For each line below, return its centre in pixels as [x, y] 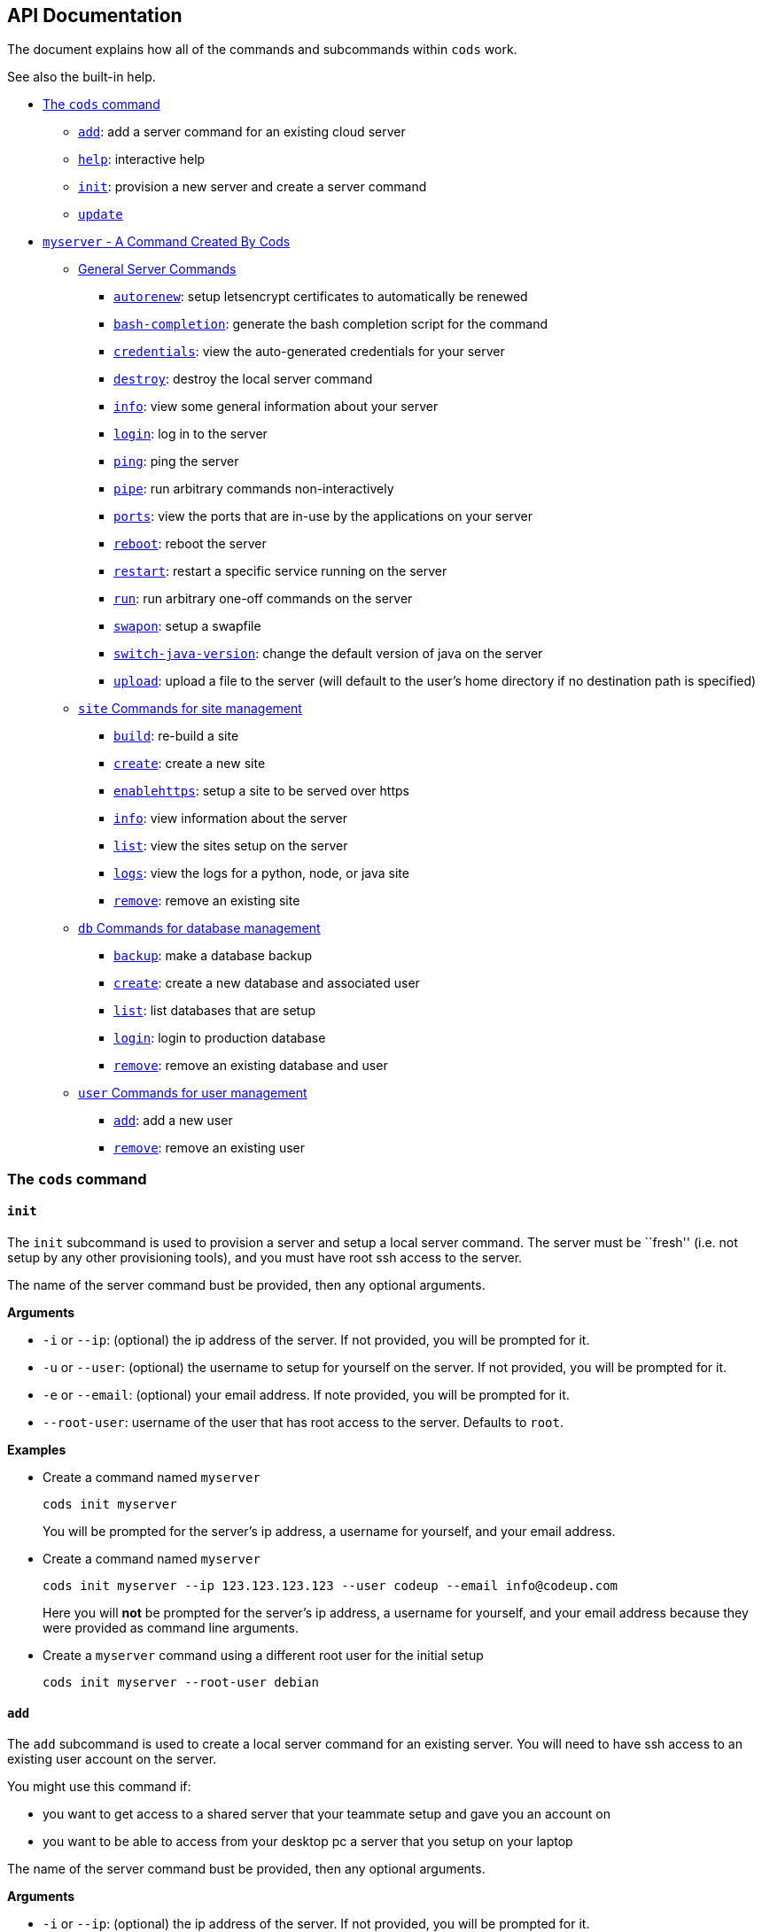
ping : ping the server [176, 462]
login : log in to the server [190, 434]
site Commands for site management [190, 709]
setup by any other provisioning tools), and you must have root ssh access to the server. [265, 1258]
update [101, 215]
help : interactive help [142, 159]
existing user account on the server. [112, 1759]
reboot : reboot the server [190, 544]
